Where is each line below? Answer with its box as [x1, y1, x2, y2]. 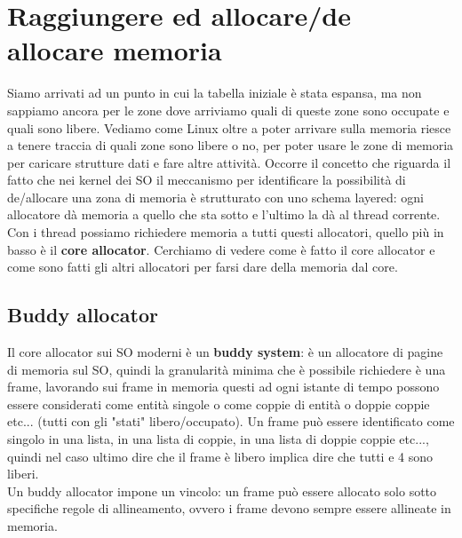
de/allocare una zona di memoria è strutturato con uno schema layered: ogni [7, 187, 424, 206]
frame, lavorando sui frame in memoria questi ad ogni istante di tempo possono [7, 377, 440, 396]
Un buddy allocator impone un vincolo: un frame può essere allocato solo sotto [7, 481, 437, 500]
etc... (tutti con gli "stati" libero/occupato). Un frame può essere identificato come [7, 412, 455, 431]
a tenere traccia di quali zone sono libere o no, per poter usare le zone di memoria [7, 136, 454, 154]
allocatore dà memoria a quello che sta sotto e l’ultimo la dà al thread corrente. [7, 205, 441, 224]
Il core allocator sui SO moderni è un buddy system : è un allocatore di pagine [7, 343, 443, 361]
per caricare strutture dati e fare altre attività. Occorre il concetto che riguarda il [7, 153, 451, 171]
